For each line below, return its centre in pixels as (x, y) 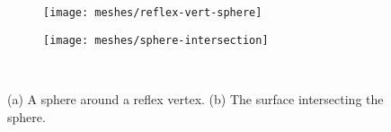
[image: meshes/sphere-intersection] (156, 40)
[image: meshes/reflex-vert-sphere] (153, 13)
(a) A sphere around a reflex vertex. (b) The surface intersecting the (195, 98)
